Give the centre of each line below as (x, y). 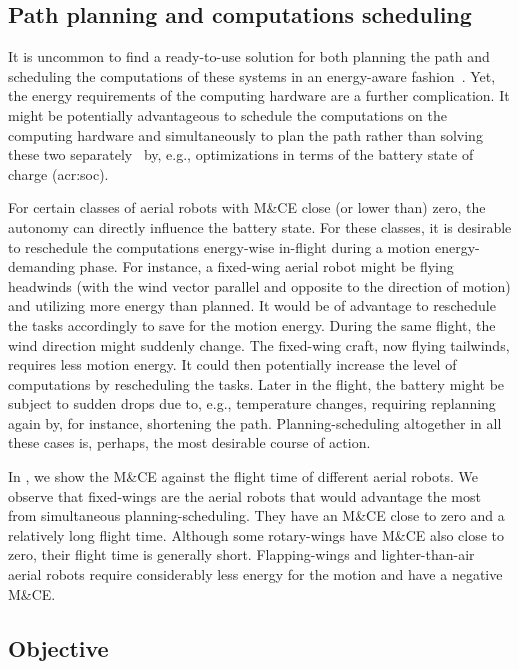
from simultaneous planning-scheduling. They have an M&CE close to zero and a (256, 515)
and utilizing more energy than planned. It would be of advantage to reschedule (252, 305)
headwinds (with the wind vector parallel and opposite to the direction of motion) (259, 285)
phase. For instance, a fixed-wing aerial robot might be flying (266, 266)
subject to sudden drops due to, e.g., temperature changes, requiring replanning (252, 403)
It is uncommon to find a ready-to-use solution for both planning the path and (249, 56)
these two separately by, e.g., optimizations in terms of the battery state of (241, 154)
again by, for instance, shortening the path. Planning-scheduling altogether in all (255, 422)
